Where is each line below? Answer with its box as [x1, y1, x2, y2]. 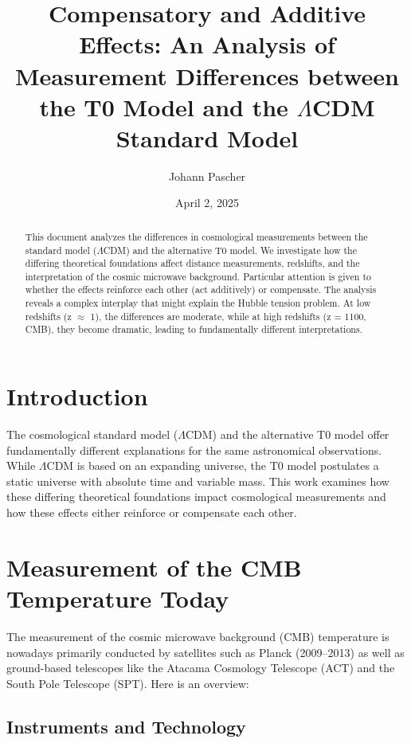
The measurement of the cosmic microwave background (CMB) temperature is [6, 628, 389, 644]
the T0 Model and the [39, 90, 288, 123]
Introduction [6, 380, 148, 413]
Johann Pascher [168, 167, 246, 184]
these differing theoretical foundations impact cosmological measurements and [6, 488, 386, 505]
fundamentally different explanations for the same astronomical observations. [6, 441, 382, 458]
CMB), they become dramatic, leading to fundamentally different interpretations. [25, 323, 362, 336]
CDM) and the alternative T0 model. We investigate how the [103, 243, 358, 256]
